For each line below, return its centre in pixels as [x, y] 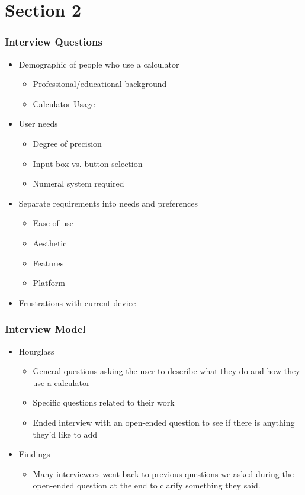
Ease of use [53, 223]
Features [48, 263]
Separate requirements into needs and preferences [108, 203]
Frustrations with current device [77, 302]
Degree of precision [67, 143]
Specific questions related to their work [104, 402]
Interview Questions [54, 42]
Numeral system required [78, 183]
